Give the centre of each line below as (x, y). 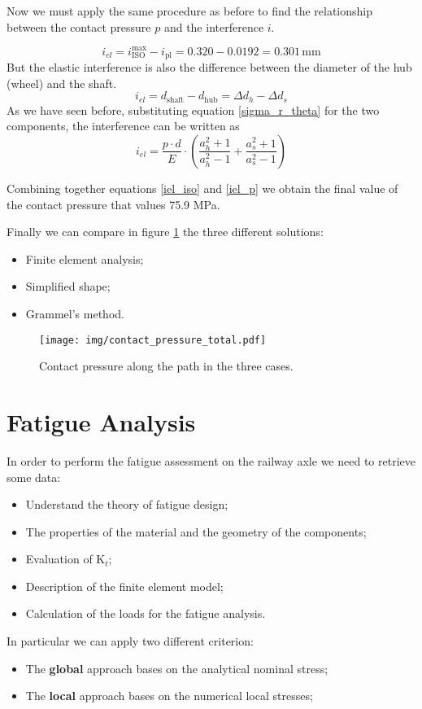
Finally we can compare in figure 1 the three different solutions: (165, 232)
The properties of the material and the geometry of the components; (196, 531)
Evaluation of (59, 559)
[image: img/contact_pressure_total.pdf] (153, 340)
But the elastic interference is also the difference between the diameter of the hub (209, 67)
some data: (34, 477)
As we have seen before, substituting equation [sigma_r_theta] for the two (193, 109)
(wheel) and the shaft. (62, 83)
